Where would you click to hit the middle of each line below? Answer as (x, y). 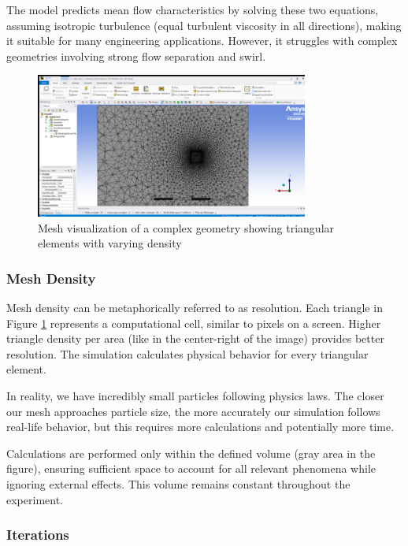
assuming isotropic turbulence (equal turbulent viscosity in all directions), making (204, 25)
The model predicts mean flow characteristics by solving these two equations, (193, 9)
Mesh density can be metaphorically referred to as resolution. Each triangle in (195, 308)
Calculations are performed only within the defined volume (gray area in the (191, 453)
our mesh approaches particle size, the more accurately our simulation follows (193, 411)
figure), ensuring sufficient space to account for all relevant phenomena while (191, 468)
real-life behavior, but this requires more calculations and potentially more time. (200, 427)
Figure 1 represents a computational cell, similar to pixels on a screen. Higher (194, 323)
